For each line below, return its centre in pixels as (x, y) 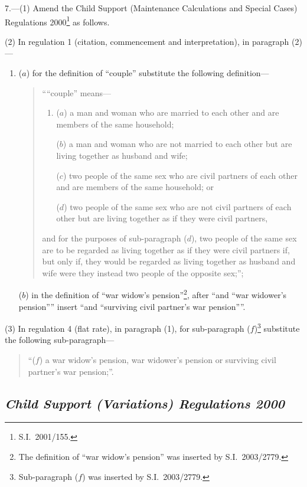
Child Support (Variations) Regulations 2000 (145, 403)
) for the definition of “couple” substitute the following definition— (148, 73)
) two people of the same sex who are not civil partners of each (178, 206)
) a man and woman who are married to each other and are (172, 112)
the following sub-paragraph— (60, 340)
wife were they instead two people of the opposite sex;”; (143, 272)
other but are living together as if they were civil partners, (162, 218)
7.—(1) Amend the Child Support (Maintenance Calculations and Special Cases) (151, 8)
